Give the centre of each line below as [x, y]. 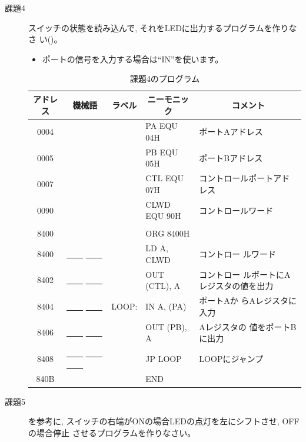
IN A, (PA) [166, 306]
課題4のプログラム [165, 79]
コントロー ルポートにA [245, 274]
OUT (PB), [166, 326]
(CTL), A [163, 286]
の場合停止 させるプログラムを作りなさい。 [112, 432]
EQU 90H [163, 216]
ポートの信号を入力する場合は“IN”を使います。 [133, 59]
